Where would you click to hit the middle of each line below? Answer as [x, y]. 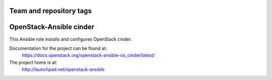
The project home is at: [33, 62]
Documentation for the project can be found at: [58, 48]
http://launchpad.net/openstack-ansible [63, 69]
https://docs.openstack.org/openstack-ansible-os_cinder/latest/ [88, 55]
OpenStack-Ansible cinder [52, 27]
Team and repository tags [50, 11]
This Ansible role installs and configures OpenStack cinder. [71, 39]
